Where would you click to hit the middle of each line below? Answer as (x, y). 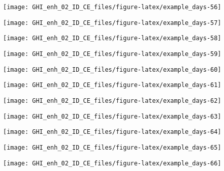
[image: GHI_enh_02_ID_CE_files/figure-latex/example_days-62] (112, 101)
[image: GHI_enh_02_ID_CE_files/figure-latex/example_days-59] (112, 54)
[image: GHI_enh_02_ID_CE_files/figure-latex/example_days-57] (112, 23)
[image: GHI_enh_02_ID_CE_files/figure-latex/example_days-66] (112, 163)
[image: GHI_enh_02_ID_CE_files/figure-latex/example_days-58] (112, 38)
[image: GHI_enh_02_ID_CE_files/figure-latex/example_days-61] (112, 85)
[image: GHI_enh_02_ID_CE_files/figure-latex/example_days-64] (112, 132)
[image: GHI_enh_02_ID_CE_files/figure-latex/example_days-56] (112, 7)
